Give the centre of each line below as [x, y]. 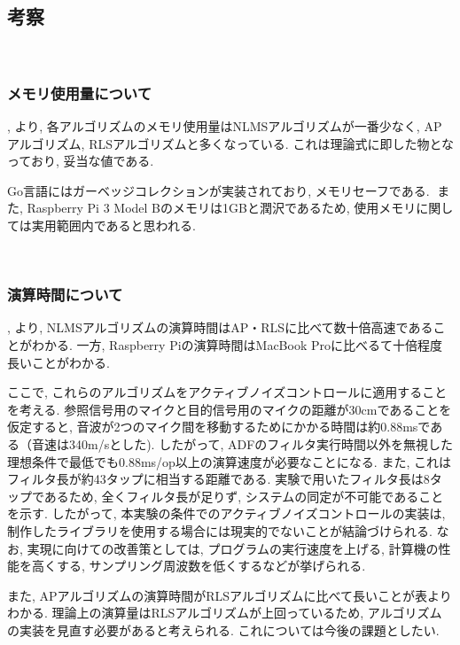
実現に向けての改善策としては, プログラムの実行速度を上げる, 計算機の [233, 548]
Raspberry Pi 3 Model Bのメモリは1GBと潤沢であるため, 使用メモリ [222, 208]
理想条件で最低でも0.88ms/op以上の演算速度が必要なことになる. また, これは [229, 461]
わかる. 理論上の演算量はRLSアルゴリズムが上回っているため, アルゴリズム [225, 613]
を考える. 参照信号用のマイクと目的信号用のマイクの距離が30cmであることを [230, 409]
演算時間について [65, 295]
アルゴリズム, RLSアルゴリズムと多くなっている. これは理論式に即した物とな [230, 143]
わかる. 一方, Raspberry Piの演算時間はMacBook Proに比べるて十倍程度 [237, 344]
